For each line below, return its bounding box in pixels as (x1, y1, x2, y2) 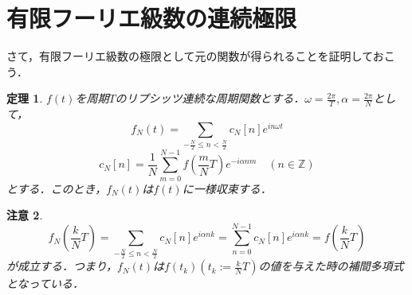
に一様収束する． (182, 180, 272, 196)
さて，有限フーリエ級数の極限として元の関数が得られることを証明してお (6, 48, 384, 64)
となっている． (6, 275, 84, 292)
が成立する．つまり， (6, 258, 118, 274)
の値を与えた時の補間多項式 (258, 258, 404, 274)
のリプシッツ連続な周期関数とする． (115, 90, 305, 107)
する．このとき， (17, 180, 107, 196)
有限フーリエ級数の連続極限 (6, 2, 297, 34)
